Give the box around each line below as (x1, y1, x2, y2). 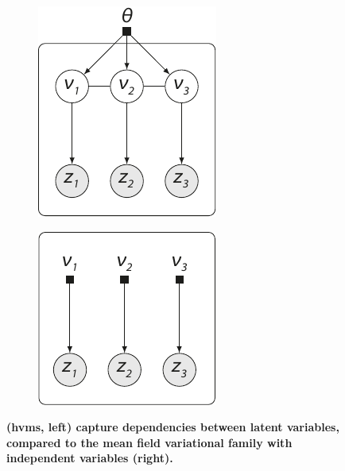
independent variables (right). (6, 450, 173, 466)
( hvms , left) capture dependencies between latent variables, (6, 419, 339, 435)
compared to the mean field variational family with (6, 434, 293, 450)
